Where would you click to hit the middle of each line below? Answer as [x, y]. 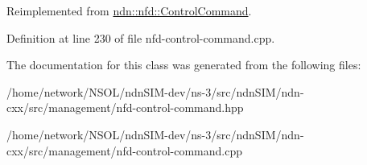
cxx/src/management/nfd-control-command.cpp [124, 150]
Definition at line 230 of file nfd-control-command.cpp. [141, 37]
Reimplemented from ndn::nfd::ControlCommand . [129, 10]
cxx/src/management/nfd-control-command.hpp [125, 107]
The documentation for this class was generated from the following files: [184, 65]
